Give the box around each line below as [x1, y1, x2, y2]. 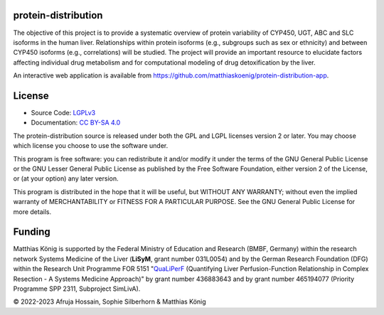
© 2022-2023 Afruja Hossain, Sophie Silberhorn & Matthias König [13, 297, 206, 306]
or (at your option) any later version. [13, 174, 119, 183]
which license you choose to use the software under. [13, 142, 169, 150]
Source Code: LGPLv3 [31, 108, 96, 117]
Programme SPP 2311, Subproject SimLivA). [13, 284, 141, 293]
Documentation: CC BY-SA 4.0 [31, 118, 121, 127]
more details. [13, 207, 52, 216]
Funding [13, 226, 51, 238]
